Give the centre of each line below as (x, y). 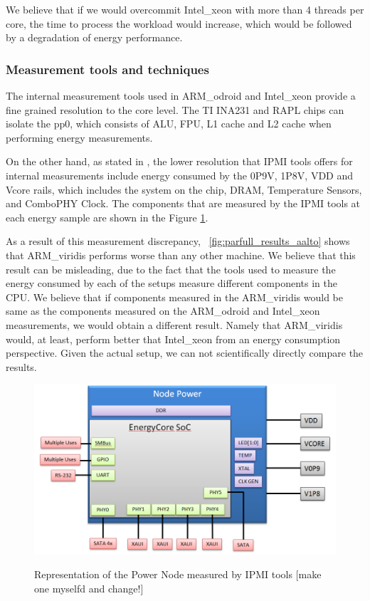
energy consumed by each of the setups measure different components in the (171, 283)
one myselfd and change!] (89, 589)
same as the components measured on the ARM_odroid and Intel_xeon (163, 311)
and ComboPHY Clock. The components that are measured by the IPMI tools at (183, 203)
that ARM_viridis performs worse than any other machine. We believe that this (181, 255)
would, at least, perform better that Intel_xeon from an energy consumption (173, 339)
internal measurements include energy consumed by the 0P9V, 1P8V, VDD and (180, 175)
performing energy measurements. (79, 137)
